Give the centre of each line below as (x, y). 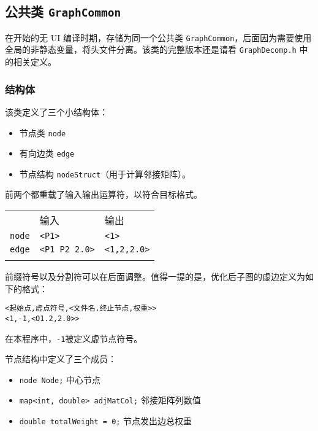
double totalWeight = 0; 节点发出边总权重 (106, 421)
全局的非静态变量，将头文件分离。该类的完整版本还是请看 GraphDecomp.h (151, 49)
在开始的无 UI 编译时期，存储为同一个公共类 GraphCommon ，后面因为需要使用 (158, 37)
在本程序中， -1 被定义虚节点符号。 (74, 338)
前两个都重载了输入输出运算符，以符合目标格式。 (104, 194)
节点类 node (43, 132)
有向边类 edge (47, 153)
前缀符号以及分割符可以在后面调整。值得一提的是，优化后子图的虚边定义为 (155, 277)
